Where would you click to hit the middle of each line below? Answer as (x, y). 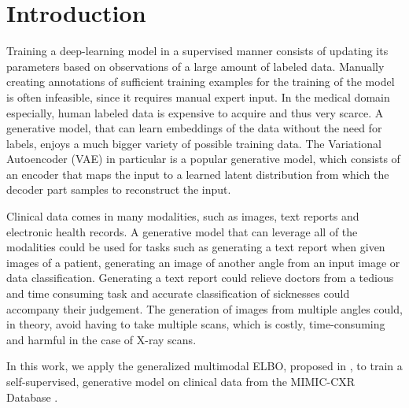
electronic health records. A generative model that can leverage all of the (182, 231)
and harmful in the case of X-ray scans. (101, 339)
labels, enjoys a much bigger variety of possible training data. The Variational (194, 143)
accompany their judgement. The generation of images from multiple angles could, (204, 308)
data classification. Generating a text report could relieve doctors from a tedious (200, 278)
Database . (32, 397)
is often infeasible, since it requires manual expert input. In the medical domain (198, 96)
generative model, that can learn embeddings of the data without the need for (194, 128)
